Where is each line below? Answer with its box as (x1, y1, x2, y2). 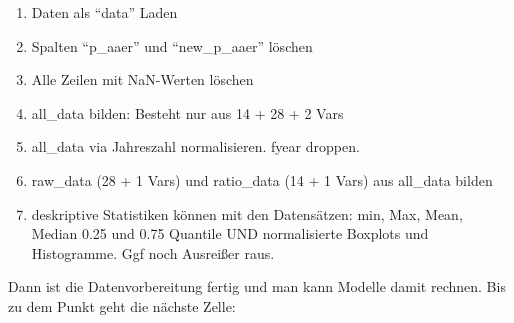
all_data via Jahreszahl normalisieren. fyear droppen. (31, 136, 360, 157)
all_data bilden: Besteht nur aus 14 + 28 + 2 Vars (31, 102, 344, 123)
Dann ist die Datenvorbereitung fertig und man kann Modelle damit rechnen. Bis (8, 276, 506, 297)
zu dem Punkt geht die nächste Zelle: (8, 295, 236, 316)
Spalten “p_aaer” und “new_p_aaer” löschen (31, 35, 313, 56)
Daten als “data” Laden (31, 2, 178, 22)
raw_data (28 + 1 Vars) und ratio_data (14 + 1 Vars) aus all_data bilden (31, 169, 493, 190)
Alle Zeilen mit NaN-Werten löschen (31, 69, 254, 90)
